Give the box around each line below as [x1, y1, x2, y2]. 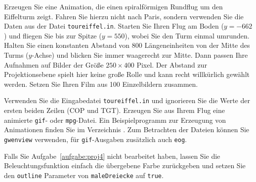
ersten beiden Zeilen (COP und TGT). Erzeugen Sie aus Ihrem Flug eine [4, 105, 225, 115]
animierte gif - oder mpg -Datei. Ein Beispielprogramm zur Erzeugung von [4, 114, 226, 125]
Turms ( [4, 50, 29, 60]
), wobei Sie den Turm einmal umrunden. [125, 30, 250, 40]
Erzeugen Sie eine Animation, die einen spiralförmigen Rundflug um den [4, 1, 223, 11]
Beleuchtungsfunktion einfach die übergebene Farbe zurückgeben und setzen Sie [4, 160, 246, 171]
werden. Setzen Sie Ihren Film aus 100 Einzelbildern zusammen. [4, 78, 198, 89]
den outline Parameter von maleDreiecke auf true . [4, 170, 164, 180]
